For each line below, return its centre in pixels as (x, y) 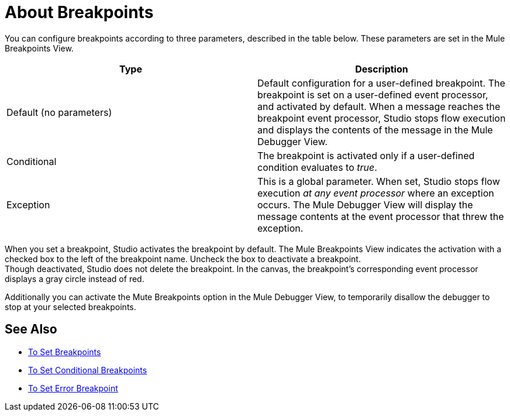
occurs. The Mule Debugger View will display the (365, 204)
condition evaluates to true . (317, 167)
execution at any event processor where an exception (376, 193)
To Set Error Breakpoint (73, 388)
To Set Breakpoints (65, 352)
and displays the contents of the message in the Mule (375, 130)
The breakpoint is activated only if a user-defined (366, 155)
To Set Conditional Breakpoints (88, 370)
